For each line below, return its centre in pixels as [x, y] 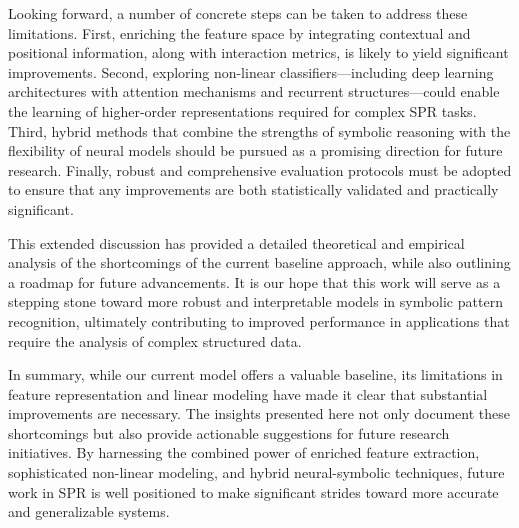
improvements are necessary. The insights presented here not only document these [259, 413]
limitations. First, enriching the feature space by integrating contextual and [239, 32]
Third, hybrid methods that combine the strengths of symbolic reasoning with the [259, 130]
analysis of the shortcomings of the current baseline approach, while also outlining [259, 262]
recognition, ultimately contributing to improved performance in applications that [259, 320]
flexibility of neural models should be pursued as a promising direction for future [255, 150]
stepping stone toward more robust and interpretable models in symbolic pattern [255, 301]
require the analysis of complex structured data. [155, 340]
